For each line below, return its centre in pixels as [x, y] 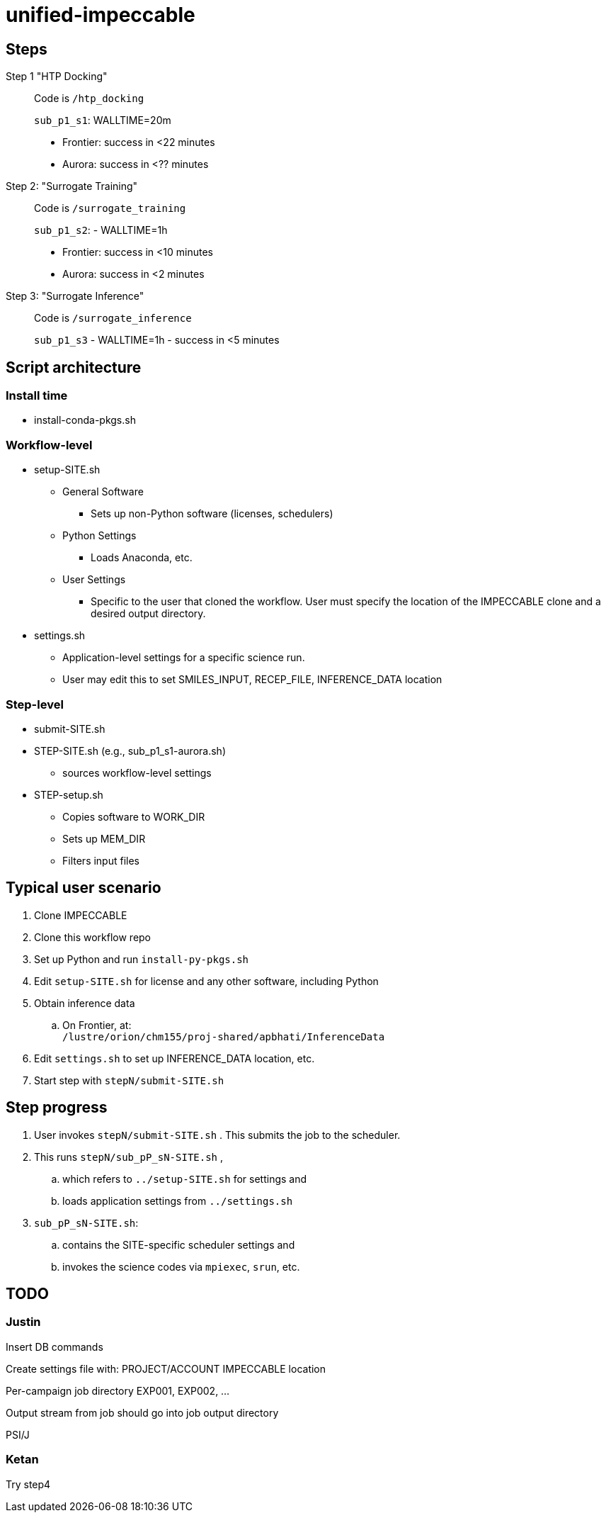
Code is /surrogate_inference [113, 318]
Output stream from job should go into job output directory [142, 1412]
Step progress [57, 1108]
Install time [37, 396]
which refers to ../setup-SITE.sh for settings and [185, 1179]
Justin [23, 1322]
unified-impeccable [101, 15]
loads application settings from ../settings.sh [178, 1201]
